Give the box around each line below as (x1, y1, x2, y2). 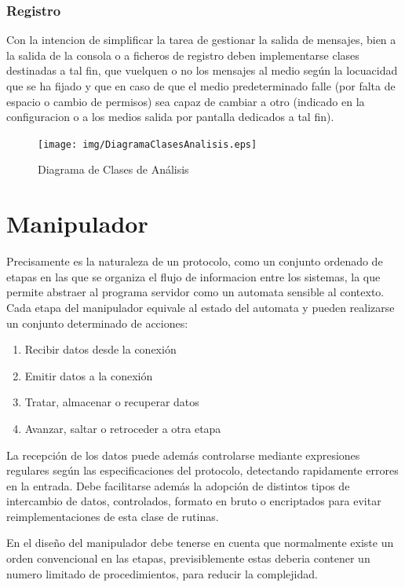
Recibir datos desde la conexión (24, 341, 177, 358)
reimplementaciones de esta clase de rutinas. (6, 508, 219, 524)
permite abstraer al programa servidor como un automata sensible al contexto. (6, 284, 385, 300)
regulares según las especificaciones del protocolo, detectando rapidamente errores (6, 462, 399, 479)
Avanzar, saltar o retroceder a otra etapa (24, 420, 221, 436)
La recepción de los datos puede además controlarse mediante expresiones (6, 446, 360, 463)
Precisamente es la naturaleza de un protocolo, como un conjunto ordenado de (6, 253, 383, 270)
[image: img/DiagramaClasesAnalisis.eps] (38, 138, 257, 150)
